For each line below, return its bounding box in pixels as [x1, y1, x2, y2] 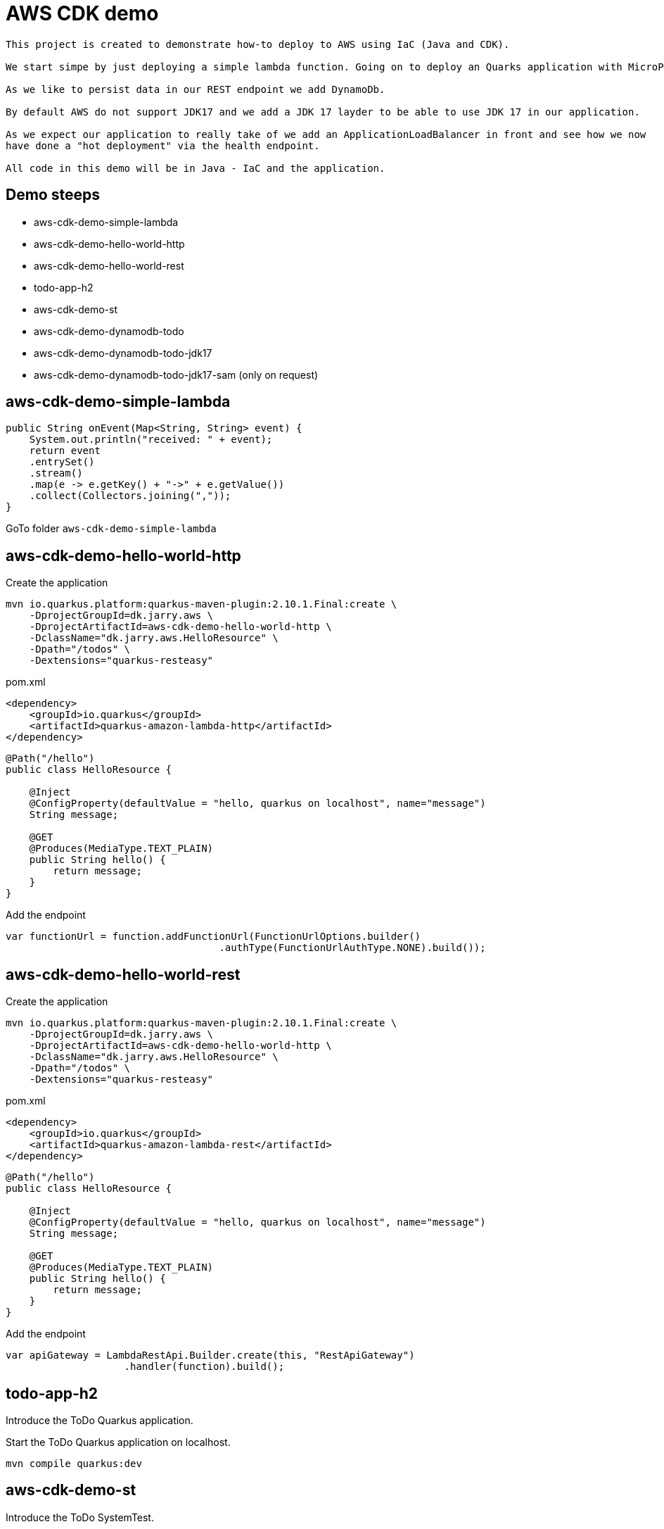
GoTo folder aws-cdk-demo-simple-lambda [6, 522, 217, 535]
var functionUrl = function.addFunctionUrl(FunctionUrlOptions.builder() [6, 931, 421, 943]
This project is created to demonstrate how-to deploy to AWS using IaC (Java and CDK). [6, 38, 510, 50]
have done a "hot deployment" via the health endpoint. [6, 139, 320, 151]
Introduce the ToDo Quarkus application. [6, 1414, 193, 1426]
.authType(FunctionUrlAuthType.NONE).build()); [219, 942, 486, 954]
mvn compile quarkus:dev [6, 1457, 142, 1469]
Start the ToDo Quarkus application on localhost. [6, 1435, 231, 1448]
